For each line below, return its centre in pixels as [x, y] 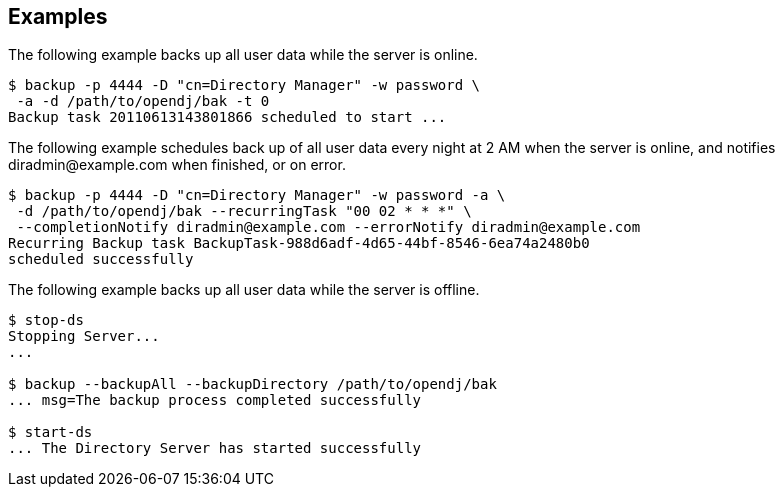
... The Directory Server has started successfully [215, 448]
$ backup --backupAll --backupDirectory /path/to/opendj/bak [252, 384]
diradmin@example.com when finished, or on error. [177, 165]
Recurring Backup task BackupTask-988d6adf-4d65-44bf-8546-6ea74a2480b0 [299, 243]
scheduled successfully [101, 259]
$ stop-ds [46, 320]
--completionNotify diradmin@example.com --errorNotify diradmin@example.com [328, 227]
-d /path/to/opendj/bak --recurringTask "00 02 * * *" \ [244, 211]
